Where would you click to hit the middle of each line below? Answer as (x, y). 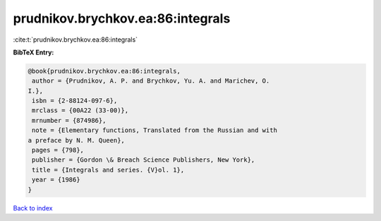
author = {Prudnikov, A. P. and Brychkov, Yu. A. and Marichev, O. (151, 81)
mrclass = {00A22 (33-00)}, (80, 110)
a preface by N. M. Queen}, (76, 140)
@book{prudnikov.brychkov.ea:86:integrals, (104, 71)
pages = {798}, (58, 150)
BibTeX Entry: (34, 52)
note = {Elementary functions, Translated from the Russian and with (155, 130)
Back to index (33, 208)
